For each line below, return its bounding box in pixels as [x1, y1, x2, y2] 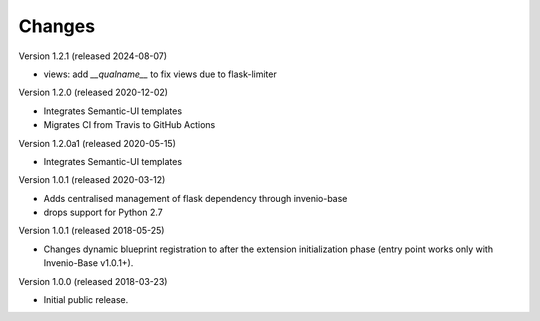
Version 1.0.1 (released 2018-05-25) [18, 225, 165, 237]
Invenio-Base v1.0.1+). [43, 257, 134, 269]
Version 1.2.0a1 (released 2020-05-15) [18, 137, 177, 149]
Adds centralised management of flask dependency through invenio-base [43, 192, 348, 204]
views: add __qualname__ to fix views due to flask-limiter [43, 68, 277, 80]
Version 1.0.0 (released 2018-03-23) [18, 275, 168, 287]
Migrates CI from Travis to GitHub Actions [43, 119, 216, 131]
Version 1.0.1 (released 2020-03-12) [18, 174, 166, 186]
